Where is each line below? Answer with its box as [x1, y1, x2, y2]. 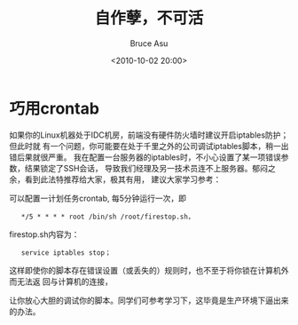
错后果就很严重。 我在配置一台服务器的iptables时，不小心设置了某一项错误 [9, 152, 281, 162]
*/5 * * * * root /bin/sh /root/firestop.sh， [20, 212, 195, 221]
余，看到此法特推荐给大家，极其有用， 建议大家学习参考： [9, 174, 222, 185]
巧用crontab [9, 99, 100, 118]
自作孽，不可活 [94, 8, 204, 28]
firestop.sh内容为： [9, 228, 80, 240]
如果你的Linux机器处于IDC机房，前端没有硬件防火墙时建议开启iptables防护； [9, 130, 289, 140]
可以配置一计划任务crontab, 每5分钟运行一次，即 [9, 193, 187, 203]
